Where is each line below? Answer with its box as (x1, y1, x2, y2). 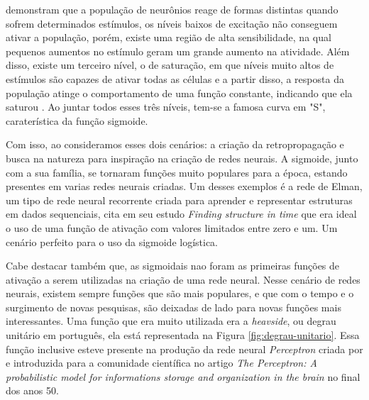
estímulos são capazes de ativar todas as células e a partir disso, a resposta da (6, 71, 344, 86)
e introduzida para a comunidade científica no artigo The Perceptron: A (6, 355, 317, 370)
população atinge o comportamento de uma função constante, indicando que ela (6, 85, 353, 100)
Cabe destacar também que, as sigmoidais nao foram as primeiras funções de (6, 258, 340, 273)
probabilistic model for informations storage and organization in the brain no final (6, 369, 360, 384)
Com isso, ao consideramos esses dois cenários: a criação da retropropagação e (6, 137, 344, 152)
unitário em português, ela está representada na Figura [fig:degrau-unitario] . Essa (6, 328, 360, 343)
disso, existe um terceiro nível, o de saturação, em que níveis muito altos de (6, 57, 334, 72)
